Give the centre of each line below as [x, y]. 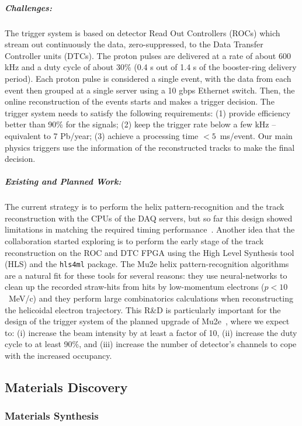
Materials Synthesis [52, 416]
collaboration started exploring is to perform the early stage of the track [134, 241]
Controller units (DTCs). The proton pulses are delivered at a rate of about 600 [148, 55]
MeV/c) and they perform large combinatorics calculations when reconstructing [151, 298]
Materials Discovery [66, 387]
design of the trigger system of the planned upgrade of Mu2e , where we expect [147, 321]
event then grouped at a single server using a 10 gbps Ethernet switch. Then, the [150, 90]
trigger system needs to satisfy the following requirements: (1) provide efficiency [148, 112]
